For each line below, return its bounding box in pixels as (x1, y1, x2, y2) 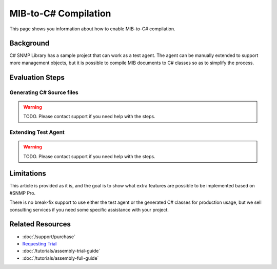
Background (9, 39, 50, 48)
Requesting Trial (22, 240, 57, 246)
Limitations (9, 169, 46, 178)
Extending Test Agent (9, 128, 65, 136)
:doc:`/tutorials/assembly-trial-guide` (22, 248, 101, 254)
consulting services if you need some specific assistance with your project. (9, 206, 169, 213)
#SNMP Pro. (9, 190, 36, 196)
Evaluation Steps (9, 73, 65, 82)
